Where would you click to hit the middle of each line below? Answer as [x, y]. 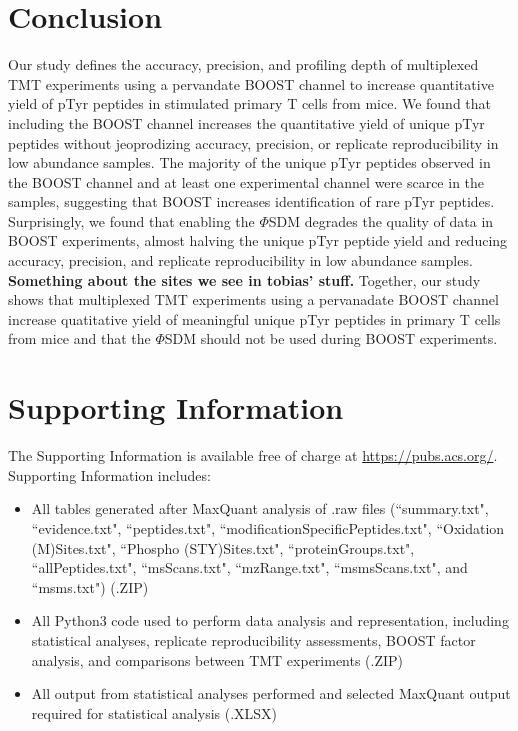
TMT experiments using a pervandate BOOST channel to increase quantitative [251, 83]
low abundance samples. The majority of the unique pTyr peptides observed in [249, 162]
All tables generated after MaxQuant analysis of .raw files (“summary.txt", [260, 508]
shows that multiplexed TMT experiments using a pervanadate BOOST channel [253, 299]
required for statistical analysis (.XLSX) [154, 712]
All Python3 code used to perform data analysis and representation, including [270, 620]
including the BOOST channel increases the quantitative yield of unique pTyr [246, 122]
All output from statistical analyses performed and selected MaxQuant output [271, 693]
